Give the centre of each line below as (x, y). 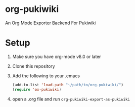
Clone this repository (34, 66)
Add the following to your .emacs (46, 76)
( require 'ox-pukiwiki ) (37, 89)
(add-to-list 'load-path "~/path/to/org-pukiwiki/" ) (68, 85)
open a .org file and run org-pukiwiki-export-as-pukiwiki (71, 99)
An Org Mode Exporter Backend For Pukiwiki (51, 23)
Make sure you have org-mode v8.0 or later (57, 56)
